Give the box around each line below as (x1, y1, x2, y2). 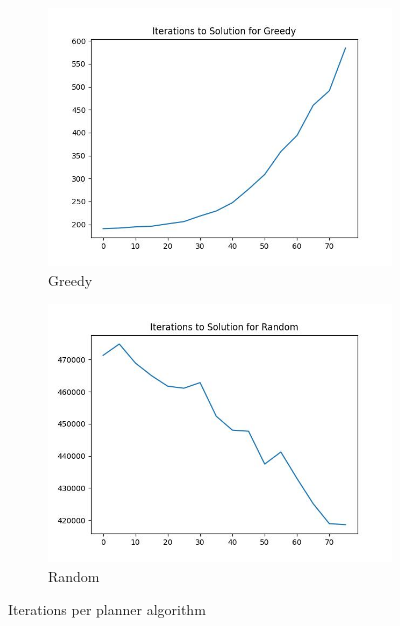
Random (48, 565, 100, 586)
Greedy (48, 269, 93, 290)
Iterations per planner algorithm (8, 599, 206, 620)
